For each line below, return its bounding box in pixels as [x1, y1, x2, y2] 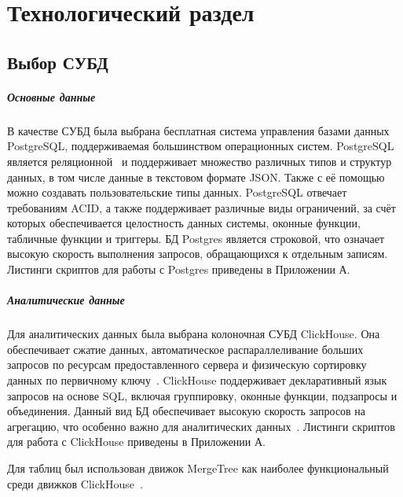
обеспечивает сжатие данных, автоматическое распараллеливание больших [7, 341, 364, 357]
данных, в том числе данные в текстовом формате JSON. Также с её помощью [7, 168, 385, 185]
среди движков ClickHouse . [7, 475, 143, 491]
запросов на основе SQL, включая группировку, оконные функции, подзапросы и [7, 387, 398, 403]
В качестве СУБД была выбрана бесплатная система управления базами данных [7, 122, 390, 138]
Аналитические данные [7, 292, 125, 308]
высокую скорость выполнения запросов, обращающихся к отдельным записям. [7, 245, 388, 262]
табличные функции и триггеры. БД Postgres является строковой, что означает [7, 230, 385, 246]
